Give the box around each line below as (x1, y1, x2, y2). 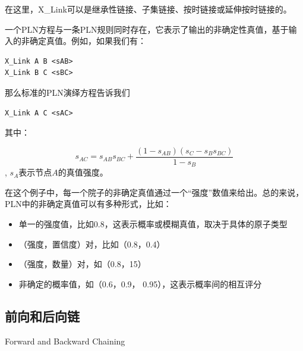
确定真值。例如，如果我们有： (29, 35, 146, 47)
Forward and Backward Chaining (5, 334, 125, 347)
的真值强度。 (58, 166, 108, 178)
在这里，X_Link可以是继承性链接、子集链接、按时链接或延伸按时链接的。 (5, 3, 292, 15)
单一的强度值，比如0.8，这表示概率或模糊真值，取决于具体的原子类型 (18, 218, 288, 230)
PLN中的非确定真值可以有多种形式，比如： (5, 198, 172, 210)
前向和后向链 (5, 306, 80, 325)
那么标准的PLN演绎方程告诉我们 (5, 86, 130, 98)
